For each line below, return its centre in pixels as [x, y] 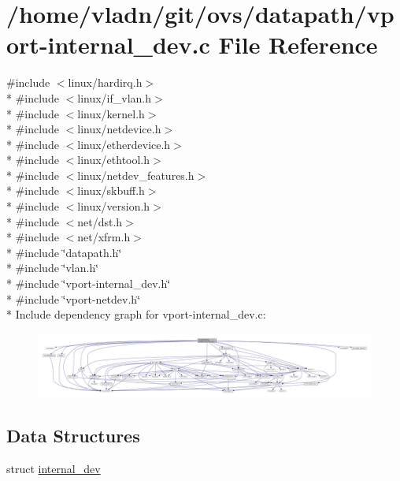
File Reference [298, 45]
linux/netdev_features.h [136, 175]
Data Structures [73, 435]
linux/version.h [114, 206]
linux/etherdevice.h [124, 144]
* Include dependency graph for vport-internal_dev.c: [136, 314]
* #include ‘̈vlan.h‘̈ [53, 268]
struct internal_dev [54, 468]
